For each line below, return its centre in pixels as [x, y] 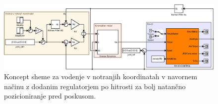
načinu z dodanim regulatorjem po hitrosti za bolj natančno [95, 86]
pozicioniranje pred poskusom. [50, 96]
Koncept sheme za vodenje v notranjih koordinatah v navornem [101, 77]
